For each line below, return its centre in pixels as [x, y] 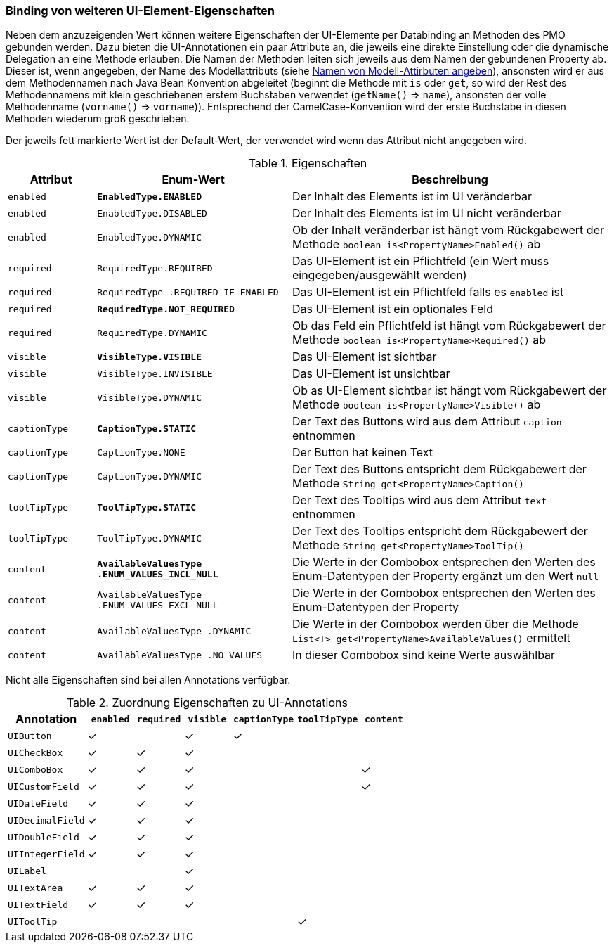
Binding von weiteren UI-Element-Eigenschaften [140, 11]
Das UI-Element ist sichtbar [364, 357]
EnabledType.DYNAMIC [149, 237]
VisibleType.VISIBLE [149, 357]
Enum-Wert [193, 180]
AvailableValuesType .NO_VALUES [180, 655]
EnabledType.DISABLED [152, 213]
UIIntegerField [46, 854]
